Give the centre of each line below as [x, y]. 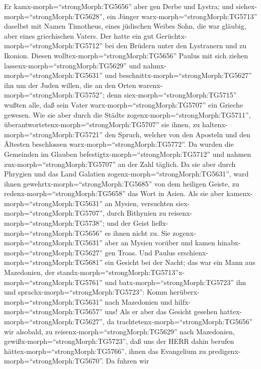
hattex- [231, 311]
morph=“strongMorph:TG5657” [53, 311]
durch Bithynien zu [137, 213]
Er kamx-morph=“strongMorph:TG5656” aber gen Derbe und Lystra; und [119, 6]
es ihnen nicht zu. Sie [138, 233]
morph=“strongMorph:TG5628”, [54, 16]
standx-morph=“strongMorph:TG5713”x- [121, 272]
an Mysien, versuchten [139, 203]
